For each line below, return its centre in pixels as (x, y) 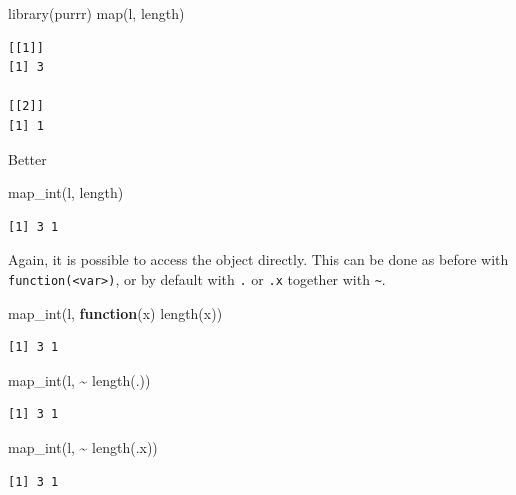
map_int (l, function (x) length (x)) (115, 312)
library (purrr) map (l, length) (96, 13)
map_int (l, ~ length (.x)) (83, 446)
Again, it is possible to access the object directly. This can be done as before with (258, 259)
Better (27, 158)
